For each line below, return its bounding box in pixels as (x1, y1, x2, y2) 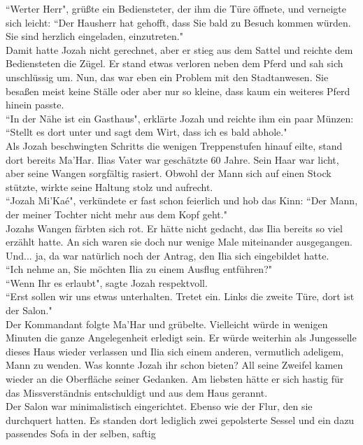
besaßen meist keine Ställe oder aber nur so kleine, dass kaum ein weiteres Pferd (6, 83, 350, 98)
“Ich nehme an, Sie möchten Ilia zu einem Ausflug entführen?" (6, 262, 272, 276)
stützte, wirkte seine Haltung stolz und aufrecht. (6, 179, 213, 194)
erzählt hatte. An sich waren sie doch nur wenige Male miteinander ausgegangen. (6, 234, 353, 249)
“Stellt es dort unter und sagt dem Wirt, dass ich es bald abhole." (6, 125, 287, 139)
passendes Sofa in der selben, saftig (6, 426, 156, 441)
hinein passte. (6, 97, 64, 112)
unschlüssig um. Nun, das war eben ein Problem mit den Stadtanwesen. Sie (6, 69, 329, 84)
